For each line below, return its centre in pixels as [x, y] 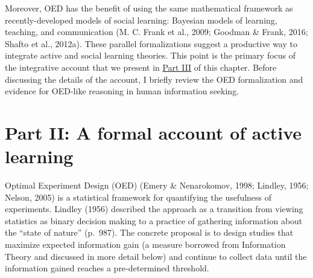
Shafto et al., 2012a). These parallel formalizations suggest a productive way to [151, 43]
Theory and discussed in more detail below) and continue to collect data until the [156, 256]
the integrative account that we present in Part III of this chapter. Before [141, 67]
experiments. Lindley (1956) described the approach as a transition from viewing [154, 209]
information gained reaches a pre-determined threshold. [107, 268]
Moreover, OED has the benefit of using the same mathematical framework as [149, 8]
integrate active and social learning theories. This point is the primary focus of [150, 55]
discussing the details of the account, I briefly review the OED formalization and [154, 79]
